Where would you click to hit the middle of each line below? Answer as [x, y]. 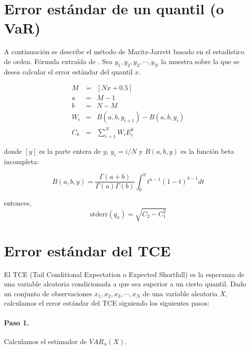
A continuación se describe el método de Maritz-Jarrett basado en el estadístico [124, 52]
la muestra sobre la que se [200, 61]
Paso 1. [17, 322]
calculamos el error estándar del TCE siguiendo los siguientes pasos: [107, 303]
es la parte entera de [70, 151]
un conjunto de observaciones [48, 293]
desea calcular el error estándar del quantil [68, 71]
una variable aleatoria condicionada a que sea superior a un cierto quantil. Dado [125, 284]
